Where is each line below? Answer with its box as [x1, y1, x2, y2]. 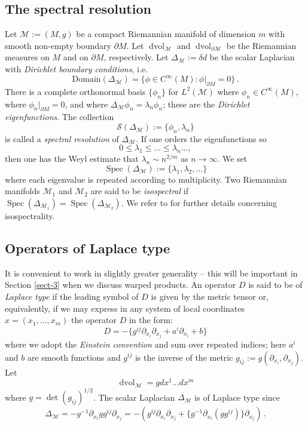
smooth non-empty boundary [5, 39, 111, 51]
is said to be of [248, 278, 303, 291]
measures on [5, 51, 50, 63]
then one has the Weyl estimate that [5, 152, 139, 165]
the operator [71, 314, 117, 326]
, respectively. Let [103, 51, 169, 63]
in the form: [129, 314, 173, 326]
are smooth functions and [27, 351, 121, 363]
